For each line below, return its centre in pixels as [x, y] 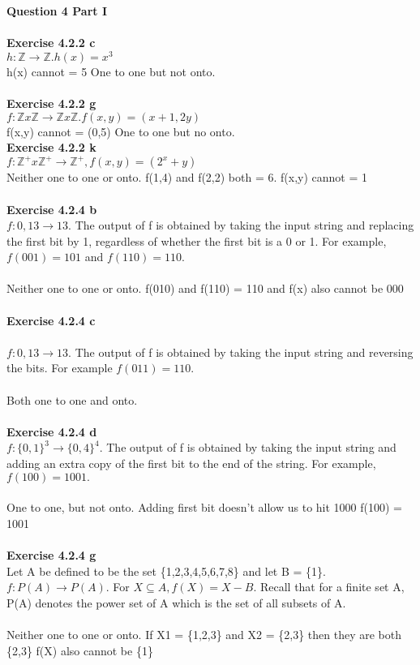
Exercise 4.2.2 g [51, 103]
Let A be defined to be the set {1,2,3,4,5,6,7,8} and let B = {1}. [167, 571]
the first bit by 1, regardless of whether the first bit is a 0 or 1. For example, [197, 240]
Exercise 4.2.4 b [52, 209]
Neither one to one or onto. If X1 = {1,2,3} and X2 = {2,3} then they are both [204, 634]
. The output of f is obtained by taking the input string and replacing [241, 225]
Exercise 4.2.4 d [52, 431]
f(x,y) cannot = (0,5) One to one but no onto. [121, 131]
